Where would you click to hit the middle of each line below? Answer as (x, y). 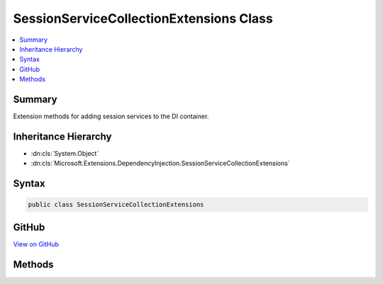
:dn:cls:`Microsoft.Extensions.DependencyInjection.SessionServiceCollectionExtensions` (160, 164)
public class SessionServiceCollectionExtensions (116, 205)
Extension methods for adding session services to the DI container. (111, 116)
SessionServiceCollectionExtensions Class (143, 18)
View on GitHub (36, 244)
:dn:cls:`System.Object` (65, 153)
